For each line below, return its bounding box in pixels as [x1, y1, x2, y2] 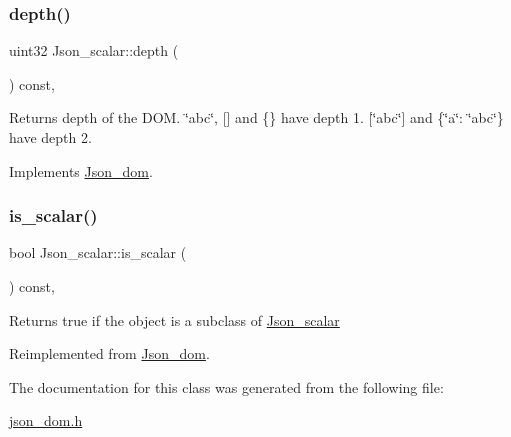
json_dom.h [9, 410, 83, 431]
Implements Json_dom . [9, 160, 153, 181]
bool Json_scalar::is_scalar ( [9, 242, 187, 263]
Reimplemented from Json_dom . [9, 343, 210, 364]
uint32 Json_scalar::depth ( [9, 40, 179, 61]
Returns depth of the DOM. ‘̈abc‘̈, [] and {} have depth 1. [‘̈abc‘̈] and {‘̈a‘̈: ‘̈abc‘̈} [9, 107, 504, 128]
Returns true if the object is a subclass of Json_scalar [9, 309, 340, 330]
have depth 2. [9, 127, 92, 147]
